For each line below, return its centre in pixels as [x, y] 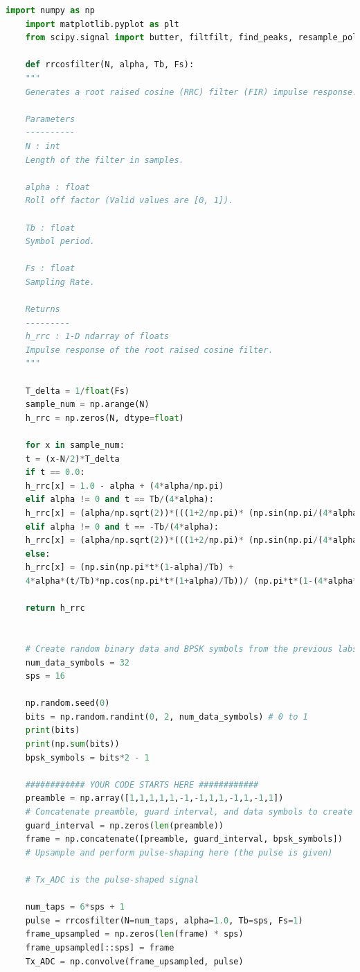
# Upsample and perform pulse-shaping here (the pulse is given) [179, 852]
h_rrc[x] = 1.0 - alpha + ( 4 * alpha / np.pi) [125, 486]
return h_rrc [55, 608]
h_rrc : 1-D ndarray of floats [97, 337]
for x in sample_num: [75, 445]
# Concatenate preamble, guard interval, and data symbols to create [189, 812]
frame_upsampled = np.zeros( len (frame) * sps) [134, 934]
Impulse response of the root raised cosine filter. [149, 350]
